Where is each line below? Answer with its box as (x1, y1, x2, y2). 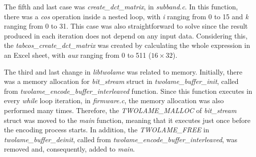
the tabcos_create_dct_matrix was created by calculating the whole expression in (4, 40, 250, 50)
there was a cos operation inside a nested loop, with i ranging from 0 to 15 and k (4, 11, 249, 21)
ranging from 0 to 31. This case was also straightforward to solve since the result (4, 21, 248, 31)
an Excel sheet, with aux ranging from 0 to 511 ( (4, 49, 151, 60)
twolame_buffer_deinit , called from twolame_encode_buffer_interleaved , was (4, 134, 238, 144)
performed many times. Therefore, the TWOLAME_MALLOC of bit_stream (4, 105, 237, 115)
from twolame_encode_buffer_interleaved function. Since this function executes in (4, 85, 253, 96)
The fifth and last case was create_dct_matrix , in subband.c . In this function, (4, 1, 238, 11)
